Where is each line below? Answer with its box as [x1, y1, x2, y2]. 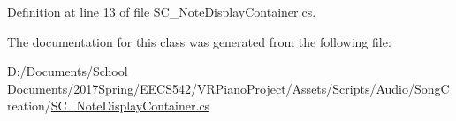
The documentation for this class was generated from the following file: [7, 32, 391, 50]
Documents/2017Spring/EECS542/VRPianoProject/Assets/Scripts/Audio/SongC [7, 79, 450, 97]
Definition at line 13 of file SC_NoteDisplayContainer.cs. [7, 3, 316, 20]
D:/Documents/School [7, 62, 128, 80]
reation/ [7, 96, 51, 115]
